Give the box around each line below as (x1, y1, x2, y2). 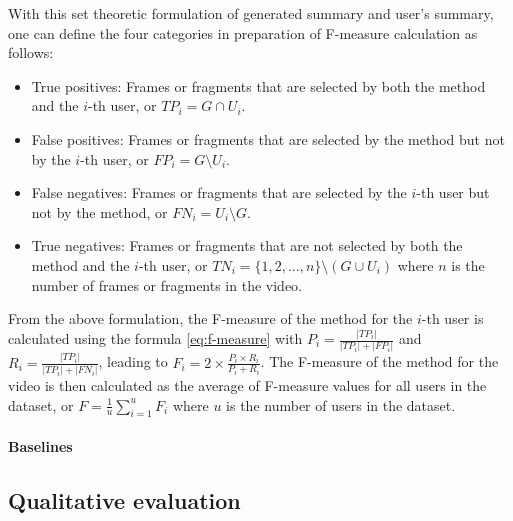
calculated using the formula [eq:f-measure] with (8, 328, 303, 349)
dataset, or (8, 394, 74, 415)
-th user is (421, 308, 484, 329)
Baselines (8, 435, 73, 456)
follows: (8, 42, 54, 63)
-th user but (416, 182, 490, 203)
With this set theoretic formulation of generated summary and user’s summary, (8, 3, 494, 23)
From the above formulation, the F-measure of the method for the (8, 308, 413, 329)
